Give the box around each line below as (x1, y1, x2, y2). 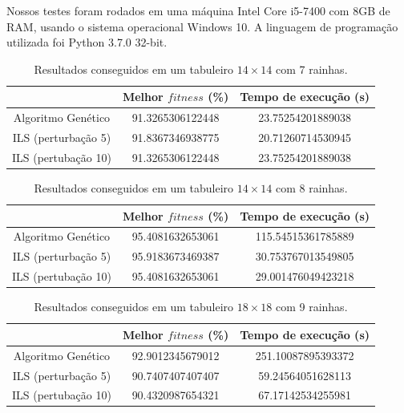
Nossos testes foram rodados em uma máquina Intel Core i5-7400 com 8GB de (6, 2, 390, 18)
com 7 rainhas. (275, 60, 348, 77)
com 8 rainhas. (275, 180, 348, 196)
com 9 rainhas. (275, 298, 348, 315)
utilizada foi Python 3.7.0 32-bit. (6, 34, 168, 51)
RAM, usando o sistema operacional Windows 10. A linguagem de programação (6, 18, 398, 34)
